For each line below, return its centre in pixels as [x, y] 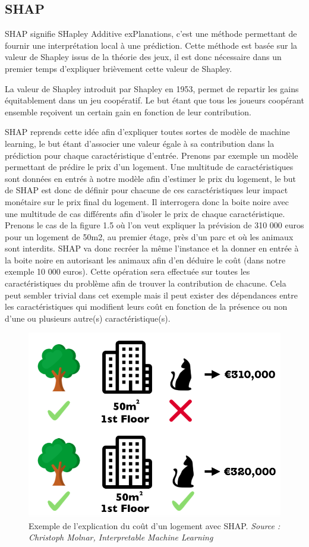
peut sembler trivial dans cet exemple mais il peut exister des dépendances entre [151, 295]
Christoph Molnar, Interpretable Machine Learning [121, 537]
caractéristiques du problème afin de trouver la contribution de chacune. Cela [146, 283]
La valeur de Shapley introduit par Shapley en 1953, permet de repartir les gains [152, 88]
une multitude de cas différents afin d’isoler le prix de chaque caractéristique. [145, 213]
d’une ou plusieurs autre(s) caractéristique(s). [88, 318]
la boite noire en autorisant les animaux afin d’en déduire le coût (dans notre [145, 260]
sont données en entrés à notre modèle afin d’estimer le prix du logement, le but [151, 178]
